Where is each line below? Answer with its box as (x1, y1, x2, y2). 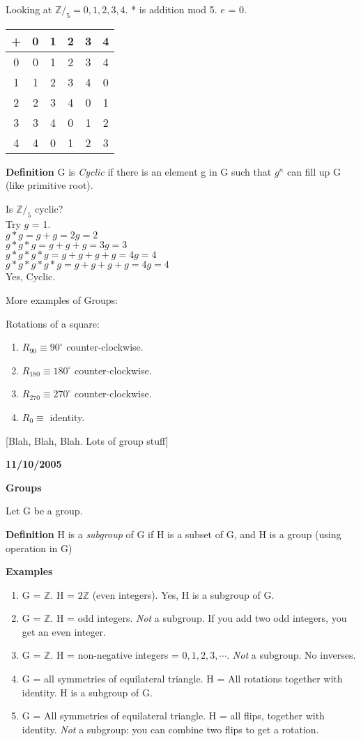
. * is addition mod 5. (125, 2, 217, 16)
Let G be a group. (6, 503, 83, 518)
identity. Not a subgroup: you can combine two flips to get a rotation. (22, 721, 319, 736)
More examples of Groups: (6, 292, 118, 307)
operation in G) (6, 540, 72, 555)
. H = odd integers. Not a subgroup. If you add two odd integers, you (50, 611, 347, 625)
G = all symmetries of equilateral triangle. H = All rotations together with (22, 671, 343, 686)
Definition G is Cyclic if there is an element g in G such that (6, 164, 272, 178)
